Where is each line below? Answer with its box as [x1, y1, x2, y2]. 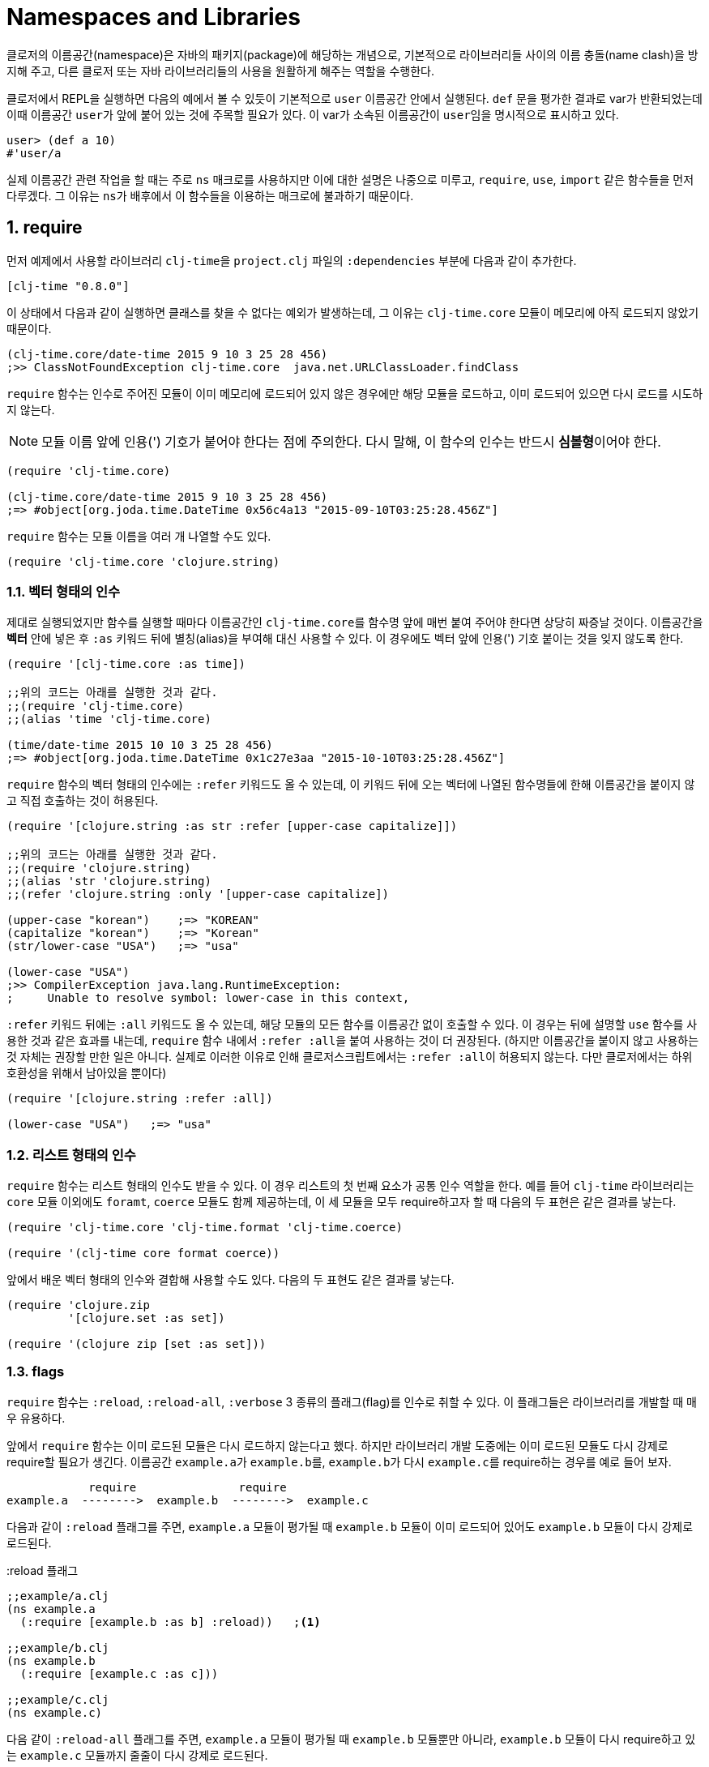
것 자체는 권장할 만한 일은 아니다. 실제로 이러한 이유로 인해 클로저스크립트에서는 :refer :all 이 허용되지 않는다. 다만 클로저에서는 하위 [6, 1050, 693, 1064]
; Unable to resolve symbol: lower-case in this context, [6, 991, 410, 1005]
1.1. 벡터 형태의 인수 [6, 583, 121, 600]
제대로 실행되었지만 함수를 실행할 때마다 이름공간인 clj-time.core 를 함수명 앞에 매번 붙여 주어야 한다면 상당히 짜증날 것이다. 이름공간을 [6, 615, 703, 630]
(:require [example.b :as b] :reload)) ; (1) [19, 1615, 321, 1628]
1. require [6, 217, 83, 238]
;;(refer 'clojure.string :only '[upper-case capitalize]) [6, 888, 390, 901]
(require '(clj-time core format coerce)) [6, 1247, 280, 1260]
